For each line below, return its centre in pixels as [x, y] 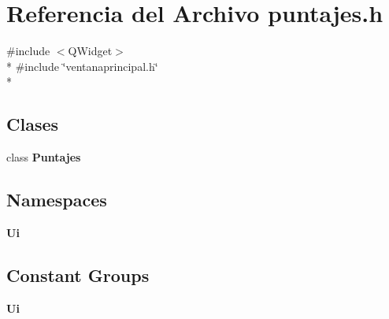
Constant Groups [78, 274]
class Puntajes [44, 157]
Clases [33, 124]
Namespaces [57, 200]
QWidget [90, 51]
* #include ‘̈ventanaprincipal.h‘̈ [82, 66]
